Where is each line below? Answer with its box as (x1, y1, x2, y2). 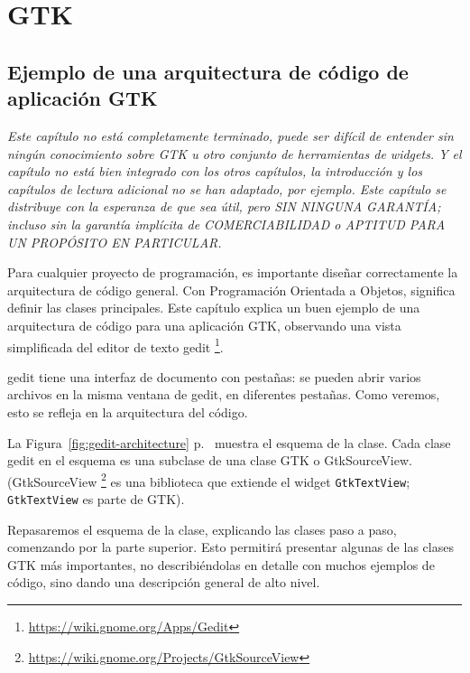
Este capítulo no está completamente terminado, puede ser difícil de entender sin (7, 126, 454, 145)
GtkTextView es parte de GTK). (7, 490, 185, 509)
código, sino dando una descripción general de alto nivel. (7, 573, 320, 592)
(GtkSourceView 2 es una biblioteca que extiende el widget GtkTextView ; (7, 469, 410, 491)
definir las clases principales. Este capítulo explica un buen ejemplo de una (7, 298, 420, 317)
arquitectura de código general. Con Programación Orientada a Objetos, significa (7, 280, 456, 299)
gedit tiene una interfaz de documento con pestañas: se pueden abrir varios (7, 367, 421, 386)
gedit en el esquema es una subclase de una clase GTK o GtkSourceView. (7, 451, 412, 470)
